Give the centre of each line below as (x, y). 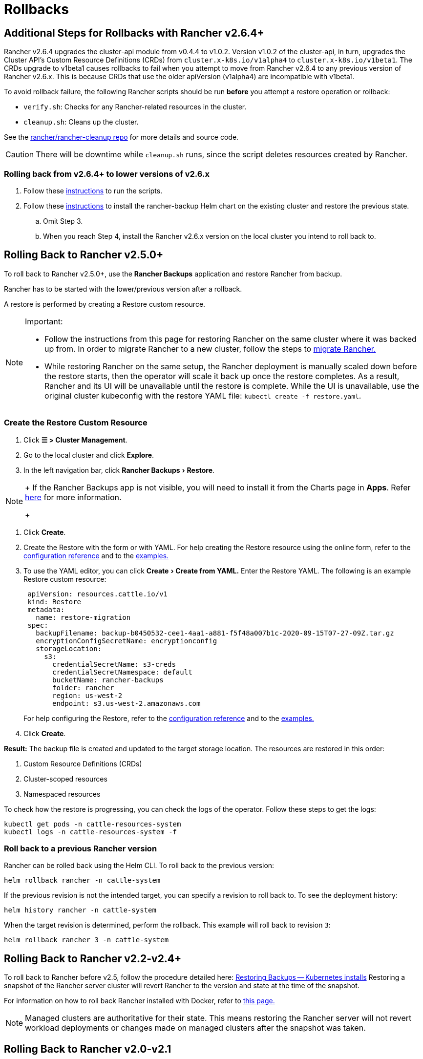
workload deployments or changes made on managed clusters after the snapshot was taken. (195, 1028)
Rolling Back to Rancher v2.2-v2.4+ (93, 958)
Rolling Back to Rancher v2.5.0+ (84, 255)
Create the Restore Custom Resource (76, 423)
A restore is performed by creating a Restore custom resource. (105, 304)
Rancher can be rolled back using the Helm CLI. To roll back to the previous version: (139, 866)
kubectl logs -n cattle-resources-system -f (91, 832)
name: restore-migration (83, 617)
